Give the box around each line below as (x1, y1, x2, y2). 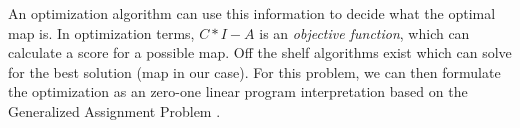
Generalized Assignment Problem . (8, 100, 221, 121)
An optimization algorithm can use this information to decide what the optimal (8, 3, 496, 23)
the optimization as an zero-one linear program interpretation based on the (8, 81, 468, 102)
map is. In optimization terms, (8, 22, 195, 43)
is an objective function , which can (259, 22, 470, 43)
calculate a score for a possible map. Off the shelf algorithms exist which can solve (8, 42, 512, 63)
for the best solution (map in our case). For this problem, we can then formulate (8, 61, 501, 82)
